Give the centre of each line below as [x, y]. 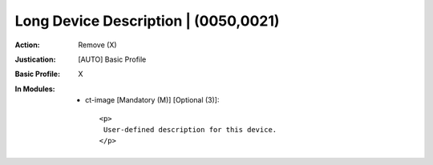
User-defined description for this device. [190, 129]
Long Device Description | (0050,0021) [147, 21]
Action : [27, 45]
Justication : [35, 59]
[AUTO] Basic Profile [112, 59]
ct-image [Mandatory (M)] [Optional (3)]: [152, 100]
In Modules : [35, 89]
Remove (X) [97, 45]
